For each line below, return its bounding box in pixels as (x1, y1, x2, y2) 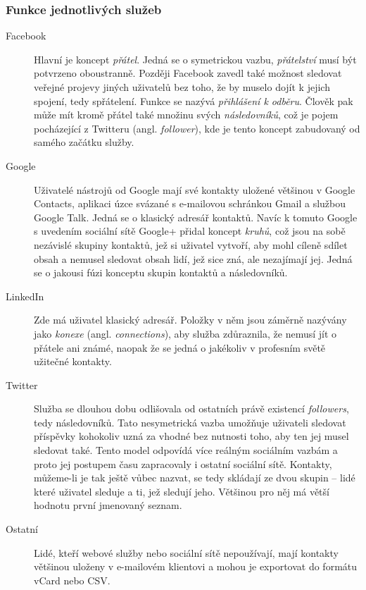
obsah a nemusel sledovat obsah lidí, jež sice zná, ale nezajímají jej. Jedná (34, 251, 353, 266)
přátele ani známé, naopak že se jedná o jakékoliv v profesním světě (34, 340, 326, 355)
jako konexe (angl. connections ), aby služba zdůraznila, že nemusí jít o (34, 326, 337, 340)
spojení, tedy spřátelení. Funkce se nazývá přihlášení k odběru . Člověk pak (34, 93, 353, 108)
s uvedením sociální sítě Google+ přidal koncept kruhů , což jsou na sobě (34, 223, 346, 238)
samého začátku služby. (34, 135, 134, 149)
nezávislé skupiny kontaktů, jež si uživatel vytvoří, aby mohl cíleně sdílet (34, 237, 348, 252)
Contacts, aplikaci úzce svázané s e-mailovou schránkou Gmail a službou (34, 196, 346, 211)
